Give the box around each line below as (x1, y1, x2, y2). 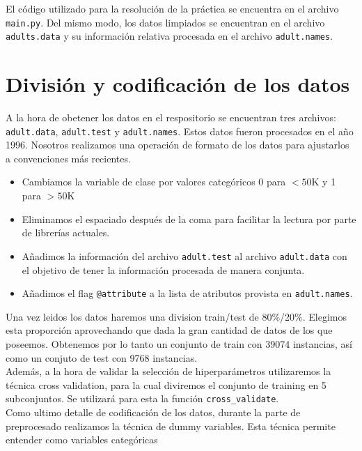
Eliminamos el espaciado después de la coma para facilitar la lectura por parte (22, 211, 356, 226)
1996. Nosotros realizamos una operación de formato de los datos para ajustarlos (6, 137, 349, 152)
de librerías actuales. (22, 225, 110, 240)
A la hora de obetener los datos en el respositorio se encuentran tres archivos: (6, 110, 336, 125)
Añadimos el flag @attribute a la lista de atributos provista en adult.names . (22, 286, 353, 300)
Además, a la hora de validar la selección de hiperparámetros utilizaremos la (6, 364, 331, 379)
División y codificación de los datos (6, 70, 350, 98)
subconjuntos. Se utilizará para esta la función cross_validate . (6, 391, 279, 406)
